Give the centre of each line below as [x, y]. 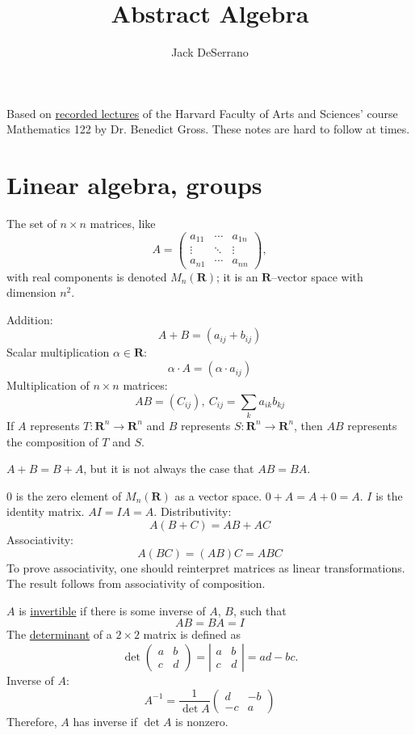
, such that [260, 610]
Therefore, [32, 721]
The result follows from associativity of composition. [136, 583]
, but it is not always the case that [169, 469]
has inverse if [105, 721]
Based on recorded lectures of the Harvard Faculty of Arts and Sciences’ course [202, 113]
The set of [31, 224]
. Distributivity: [193, 511]
